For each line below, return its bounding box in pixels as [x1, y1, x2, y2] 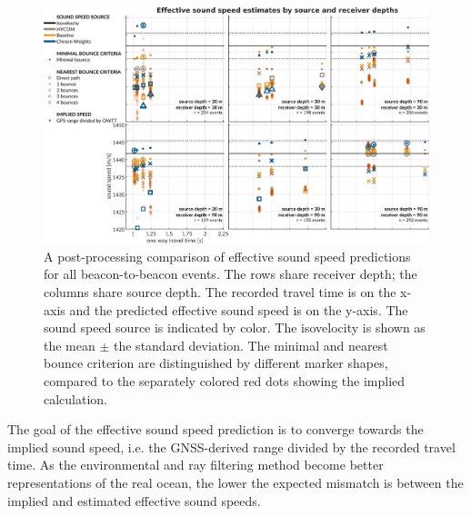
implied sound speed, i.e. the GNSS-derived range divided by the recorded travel [7, 437, 456, 456]
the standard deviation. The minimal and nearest [114, 335, 388, 354]
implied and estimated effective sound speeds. [7, 491, 261, 510]
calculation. [44, 389, 108, 408]
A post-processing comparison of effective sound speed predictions [44, 246, 411, 265]
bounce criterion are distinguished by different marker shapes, [44, 353, 388, 372]
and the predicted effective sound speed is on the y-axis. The [69, 300, 408, 319]
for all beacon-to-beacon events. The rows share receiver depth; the [44, 264, 417, 283]
